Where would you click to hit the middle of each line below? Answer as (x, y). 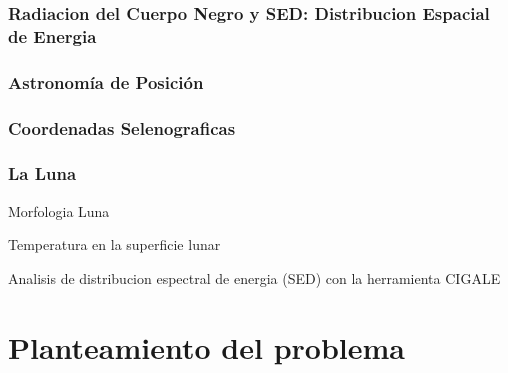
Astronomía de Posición (106, 81)
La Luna (42, 173)
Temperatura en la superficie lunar (114, 244)
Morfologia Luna (59, 210)
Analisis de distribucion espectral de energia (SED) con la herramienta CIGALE (254, 277)
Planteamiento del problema (206, 346)
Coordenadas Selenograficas (122, 127)
